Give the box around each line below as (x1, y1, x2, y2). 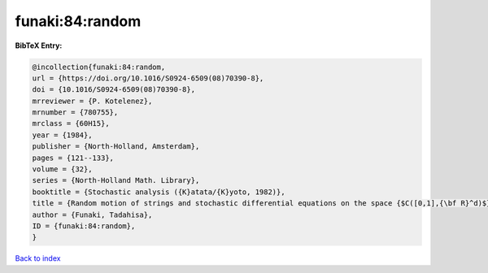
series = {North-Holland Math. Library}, (32, 175, 200, 185)
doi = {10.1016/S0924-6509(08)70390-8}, (32, 85, 195, 94)
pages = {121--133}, (32, 153, 114, 162)
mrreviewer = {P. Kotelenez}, (32, 96, 153, 106)
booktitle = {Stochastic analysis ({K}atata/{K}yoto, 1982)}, (32, 187, 285, 197)
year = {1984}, (32, 130, 93, 140)
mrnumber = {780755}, (32, 108, 119, 117)
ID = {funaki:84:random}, (32, 222, 136, 231)
